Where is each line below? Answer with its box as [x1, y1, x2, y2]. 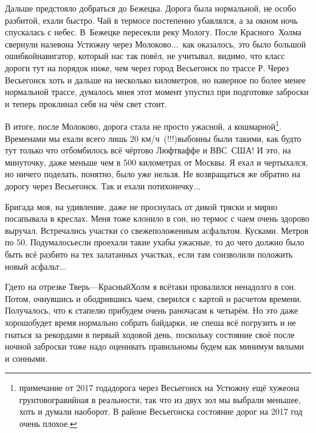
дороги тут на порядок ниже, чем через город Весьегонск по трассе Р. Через [5, 61, 289, 74]
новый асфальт [5, 259, 60, 272]
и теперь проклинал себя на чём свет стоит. [5, 97, 167, 110]
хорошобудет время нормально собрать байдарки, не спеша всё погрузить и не [5, 315, 296, 328]
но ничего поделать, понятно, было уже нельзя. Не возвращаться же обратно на [5, 167, 300, 180]
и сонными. [5, 351, 48, 364]
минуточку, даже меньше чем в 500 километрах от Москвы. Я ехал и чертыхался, [5, 155, 308, 168]
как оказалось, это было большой [182, 37, 306, 50]
